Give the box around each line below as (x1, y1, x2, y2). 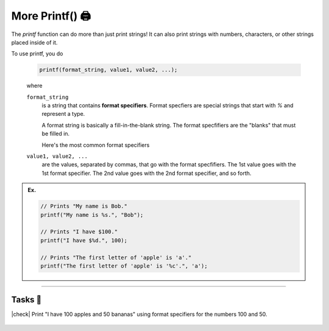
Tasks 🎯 (11, 294, 42, 305)
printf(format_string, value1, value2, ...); (39, 66, 178, 73)
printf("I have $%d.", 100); (40, 237, 128, 244)
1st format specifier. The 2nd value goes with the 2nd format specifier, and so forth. (41, 169, 252, 177)
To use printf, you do (11, 50, 63, 57)
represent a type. (41, 110, 85, 118)
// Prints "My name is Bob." (40, 203, 128, 210)
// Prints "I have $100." (40, 229, 118, 235)
